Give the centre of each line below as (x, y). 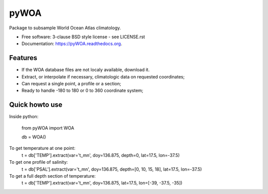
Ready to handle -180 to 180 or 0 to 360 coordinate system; (82, 91)
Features (23, 58)
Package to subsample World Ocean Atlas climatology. (65, 28)
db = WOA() (34, 137)
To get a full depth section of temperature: (53, 176)
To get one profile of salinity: (38, 162)
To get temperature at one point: (42, 148)
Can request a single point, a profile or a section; (71, 84)
